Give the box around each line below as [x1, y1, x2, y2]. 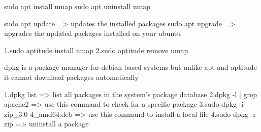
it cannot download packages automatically [4, 71, 139, 82]
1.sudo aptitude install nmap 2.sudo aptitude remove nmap [4, 45, 188, 55]
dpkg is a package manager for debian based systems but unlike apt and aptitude [4, 62, 257, 72]
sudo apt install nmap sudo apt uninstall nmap [4, 1, 151, 11]
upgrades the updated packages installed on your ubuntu [4, 28, 181, 38]
